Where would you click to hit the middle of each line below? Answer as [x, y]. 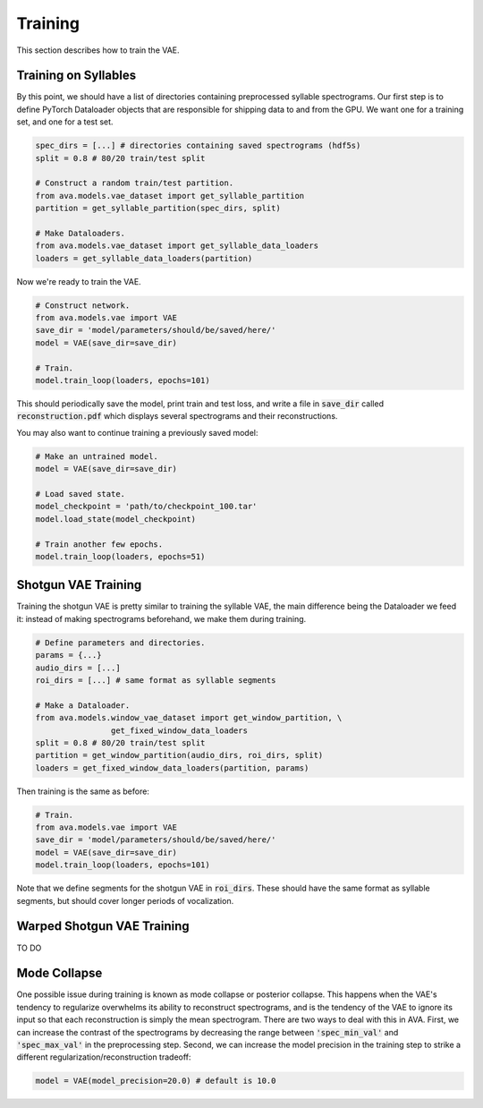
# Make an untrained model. [97, 456]
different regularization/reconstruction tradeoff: [104, 1057]
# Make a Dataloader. [83, 705]
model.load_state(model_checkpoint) [116, 519]
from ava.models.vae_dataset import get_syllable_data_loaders [177, 246]
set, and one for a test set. [65, 122]
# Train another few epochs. [99, 544]
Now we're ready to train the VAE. [79, 281]
